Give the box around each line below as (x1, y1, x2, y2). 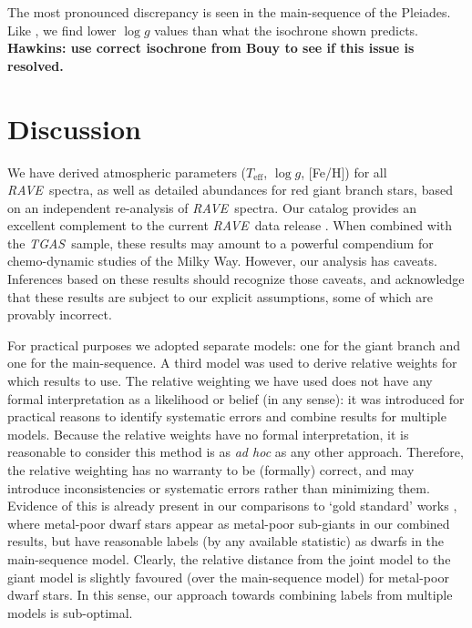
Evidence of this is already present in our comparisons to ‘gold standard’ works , (7, 496, 457, 515)
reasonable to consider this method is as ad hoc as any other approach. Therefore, (7, 442, 464, 461)
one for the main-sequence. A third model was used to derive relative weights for (7, 353, 457, 372)
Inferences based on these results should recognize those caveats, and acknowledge (7, 269, 465, 289)
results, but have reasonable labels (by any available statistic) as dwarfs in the (7, 532, 445, 551)
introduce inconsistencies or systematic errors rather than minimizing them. (7, 478, 430, 497)
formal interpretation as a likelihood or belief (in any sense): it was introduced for (7, 389, 465, 408)
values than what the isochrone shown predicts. (154, 20, 419, 39)
